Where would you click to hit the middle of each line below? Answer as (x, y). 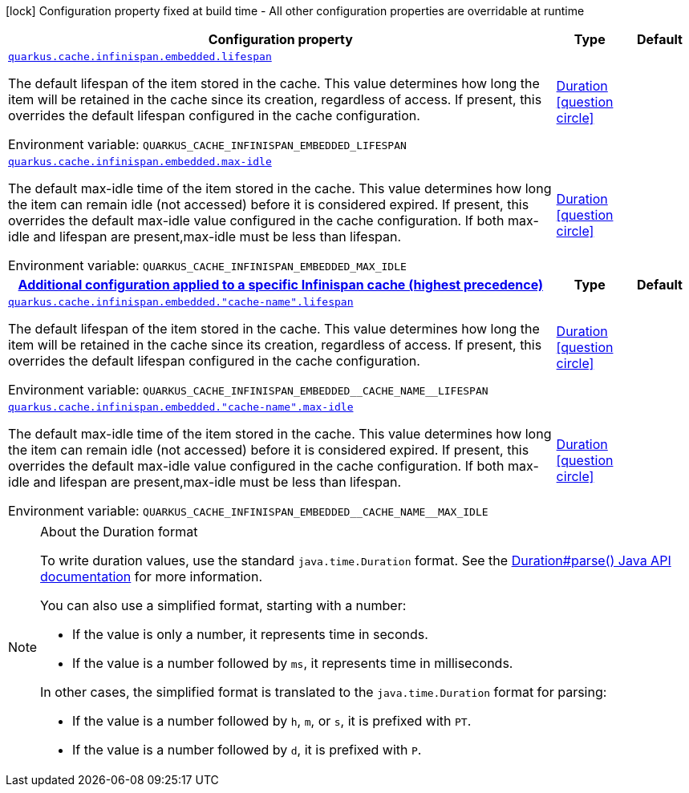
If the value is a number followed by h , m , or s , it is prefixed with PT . (272, 721)
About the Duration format (119, 532)
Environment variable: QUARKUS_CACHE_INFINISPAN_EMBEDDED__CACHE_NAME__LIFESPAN (248, 390)
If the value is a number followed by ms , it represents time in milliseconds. (293, 663)
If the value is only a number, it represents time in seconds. (250, 634)
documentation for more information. (151, 577)
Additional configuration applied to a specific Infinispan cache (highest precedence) (281, 285)
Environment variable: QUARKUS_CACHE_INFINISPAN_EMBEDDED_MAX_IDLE (207, 265)
